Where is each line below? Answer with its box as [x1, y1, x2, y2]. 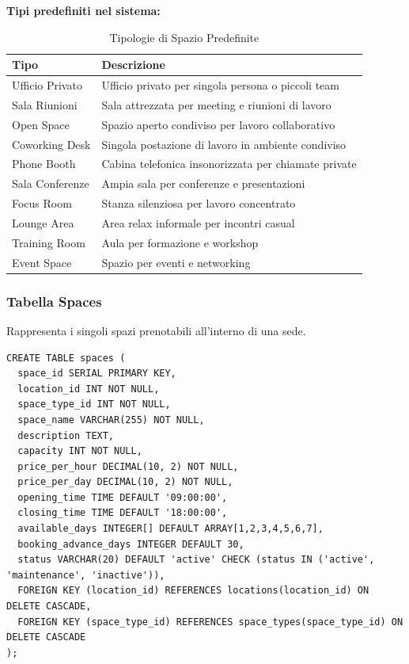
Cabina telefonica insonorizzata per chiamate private [101, 155, 357, 172]
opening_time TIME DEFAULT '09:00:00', [17, 491, 228, 503]
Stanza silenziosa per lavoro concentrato [101, 195, 296, 212]
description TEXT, [17, 429, 115, 441]
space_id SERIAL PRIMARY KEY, [17, 368, 176, 380]
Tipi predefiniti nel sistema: [6, 2, 161, 18]
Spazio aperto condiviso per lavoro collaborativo [101, 116, 335, 132]
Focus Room [12, 195, 72, 212]
